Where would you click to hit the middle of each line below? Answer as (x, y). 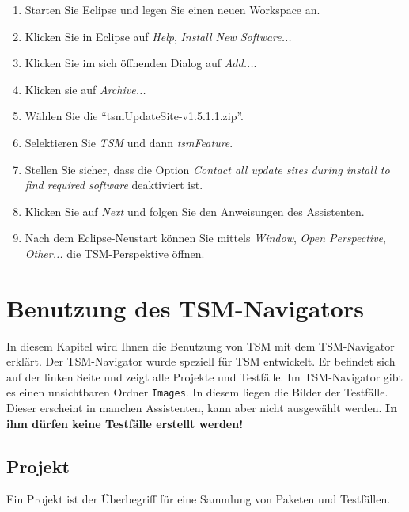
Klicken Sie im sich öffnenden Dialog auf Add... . (141, 63)
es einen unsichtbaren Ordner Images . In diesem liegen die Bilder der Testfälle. (197, 392)
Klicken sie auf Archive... (85, 89)
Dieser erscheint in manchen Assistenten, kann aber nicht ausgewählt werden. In (202, 408)
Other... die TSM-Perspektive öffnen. (115, 253)
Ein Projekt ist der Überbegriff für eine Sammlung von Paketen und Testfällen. (199, 499)
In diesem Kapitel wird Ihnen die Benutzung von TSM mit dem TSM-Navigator (201, 345)
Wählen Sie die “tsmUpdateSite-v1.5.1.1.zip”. (134, 116)
